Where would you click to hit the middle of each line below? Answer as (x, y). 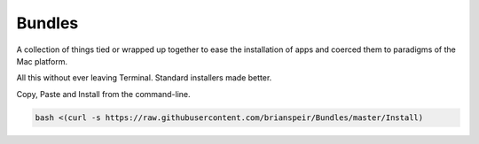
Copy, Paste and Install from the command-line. (103, 94)
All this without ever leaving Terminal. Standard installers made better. (144, 78)
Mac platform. (42, 61)
